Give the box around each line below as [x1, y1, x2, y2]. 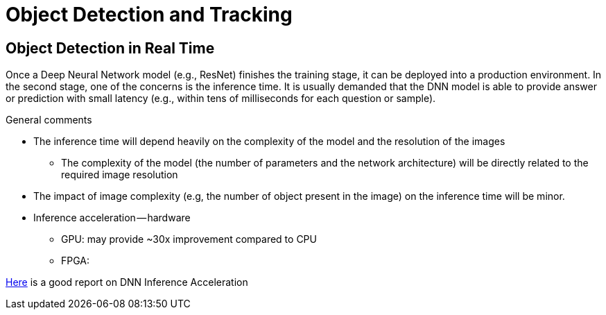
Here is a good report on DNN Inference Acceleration [6, 276, 248, 289]
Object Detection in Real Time [6, 39, 215, 57]
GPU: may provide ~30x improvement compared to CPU [61, 233, 317, 246]
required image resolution [61, 169, 178, 181]
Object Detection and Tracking [6, 3, 293, 26]
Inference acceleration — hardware [33, 212, 191, 224]
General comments [6, 114, 92, 126]
